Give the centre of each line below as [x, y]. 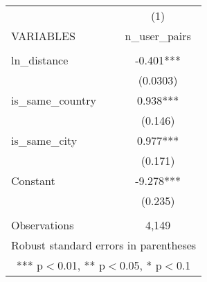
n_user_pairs [158, 36]
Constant [33, 180]
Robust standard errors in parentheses [104, 245]
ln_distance [40, 60]
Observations [43, 225]
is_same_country [54, 100]
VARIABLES [43, 36]
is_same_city [44, 140]
